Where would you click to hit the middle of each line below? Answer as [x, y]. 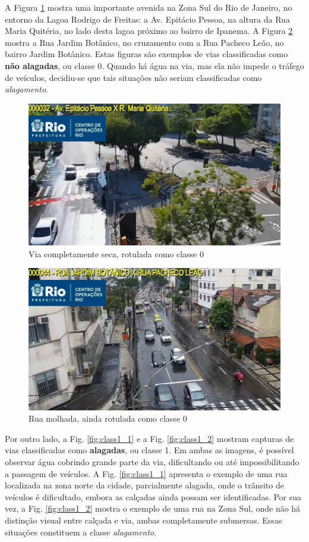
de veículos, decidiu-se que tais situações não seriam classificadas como [133, 77]
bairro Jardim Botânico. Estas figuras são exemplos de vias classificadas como [146, 54]
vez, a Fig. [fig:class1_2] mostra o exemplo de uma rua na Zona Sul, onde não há [153, 508]
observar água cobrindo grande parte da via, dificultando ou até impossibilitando [152, 461]
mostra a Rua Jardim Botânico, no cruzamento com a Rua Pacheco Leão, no [144, 42]
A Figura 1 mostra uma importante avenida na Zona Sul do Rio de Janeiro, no [149, 7]
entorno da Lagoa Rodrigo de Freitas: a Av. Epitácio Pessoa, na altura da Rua [147, 19]
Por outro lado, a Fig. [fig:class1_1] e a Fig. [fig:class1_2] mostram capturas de [149, 438]
